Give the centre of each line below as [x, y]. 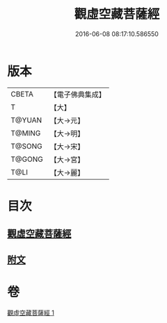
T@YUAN [26, 120]
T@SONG [27, 146]
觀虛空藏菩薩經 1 [31, 313]
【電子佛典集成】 [78, 94]
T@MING [26, 133]
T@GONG [27, 159]
